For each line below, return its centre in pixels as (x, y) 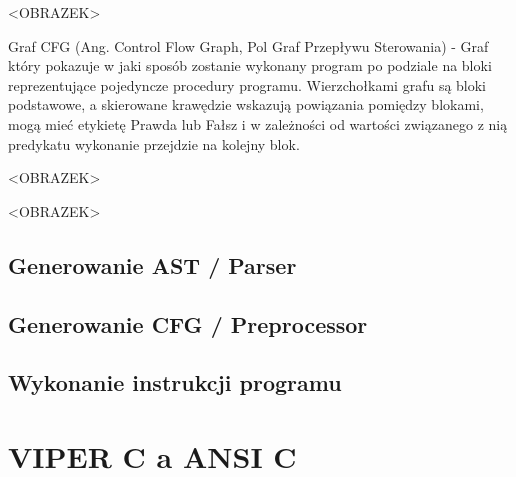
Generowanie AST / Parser (152, 264)
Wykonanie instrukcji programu (175, 382)
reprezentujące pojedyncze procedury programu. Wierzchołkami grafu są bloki (247, 84)
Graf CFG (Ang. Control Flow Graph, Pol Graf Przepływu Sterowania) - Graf (248, 45)
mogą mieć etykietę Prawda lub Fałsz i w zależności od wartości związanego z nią (258, 123)
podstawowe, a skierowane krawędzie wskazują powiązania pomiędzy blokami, (246, 104)
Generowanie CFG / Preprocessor (188, 323)
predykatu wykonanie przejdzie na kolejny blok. (154, 143)
